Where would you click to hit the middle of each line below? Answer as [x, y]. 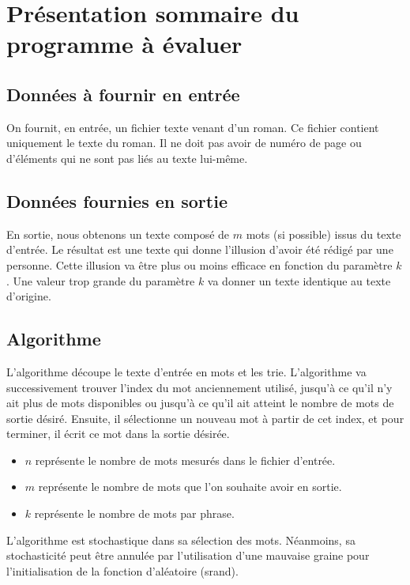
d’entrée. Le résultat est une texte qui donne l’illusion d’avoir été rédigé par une [200, 249]
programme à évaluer [124, 44]
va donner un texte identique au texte [299, 280]
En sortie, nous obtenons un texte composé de [118, 234]
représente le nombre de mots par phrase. [134, 513]
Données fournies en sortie [117, 200]
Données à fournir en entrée [123, 94]
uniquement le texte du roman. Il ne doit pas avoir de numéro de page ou [184, 143]
